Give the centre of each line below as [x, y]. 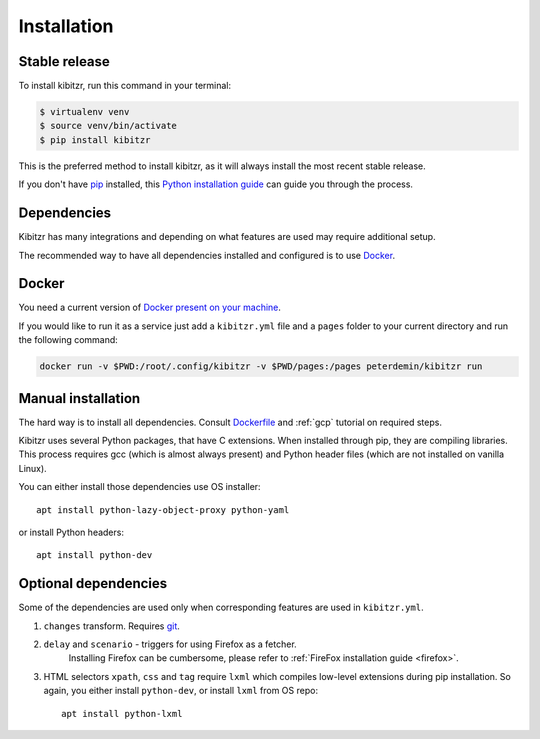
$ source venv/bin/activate [108, 126]
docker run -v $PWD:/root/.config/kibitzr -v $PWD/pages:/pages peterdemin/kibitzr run [261, 366]
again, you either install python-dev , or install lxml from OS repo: [181, 691]
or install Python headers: [71, 532]
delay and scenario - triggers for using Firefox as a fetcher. [170, 644]
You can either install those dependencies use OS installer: [139, 487]
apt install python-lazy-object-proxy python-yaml [163, 509]
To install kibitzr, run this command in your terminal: [125, 86]
